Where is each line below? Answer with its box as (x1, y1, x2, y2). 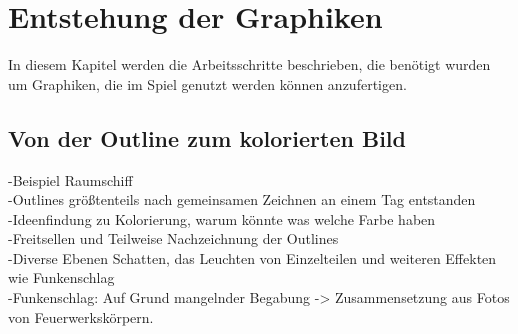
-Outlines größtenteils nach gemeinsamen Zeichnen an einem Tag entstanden (8, 189, 476, 210)
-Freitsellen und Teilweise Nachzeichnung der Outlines (8, 228, 339, 249)
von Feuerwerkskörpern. (8, 306, 154, 327)
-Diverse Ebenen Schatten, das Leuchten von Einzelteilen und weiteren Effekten (8, 247, 497, 268)
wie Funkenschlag (8, 267, 115, 288)
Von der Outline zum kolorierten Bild (8, 122, 406, 153)
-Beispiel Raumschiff (8, 169, 133, 190)
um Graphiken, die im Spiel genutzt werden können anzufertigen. (8, 73, 407, 94)
